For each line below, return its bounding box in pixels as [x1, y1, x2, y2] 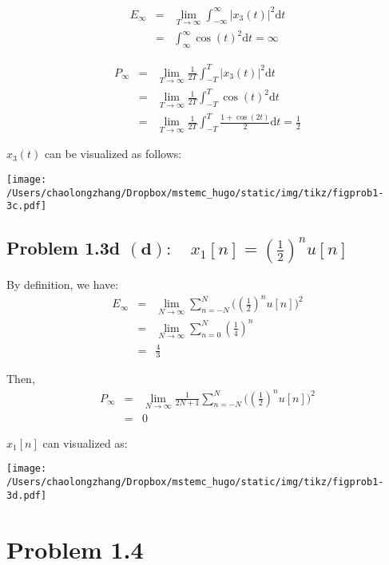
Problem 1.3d [6, 235, 121, 260]
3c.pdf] [6, 200, 47, 212]
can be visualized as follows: [44, 145, 182, 162]
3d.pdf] [6, 489, 47, 501]
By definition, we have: [6, 275, 119, 292]
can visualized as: [42, 434, 128, 451]
